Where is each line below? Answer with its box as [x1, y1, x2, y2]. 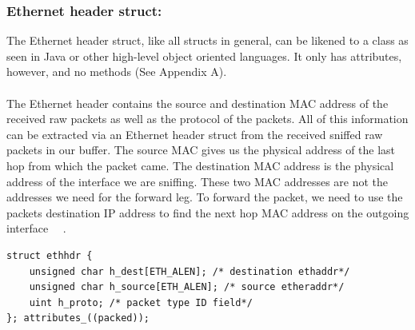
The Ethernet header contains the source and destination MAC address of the [6, 94, 389, 111]
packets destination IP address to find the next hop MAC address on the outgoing [6, 204, 409, 221]
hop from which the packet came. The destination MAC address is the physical [6, 157, 394, 173]
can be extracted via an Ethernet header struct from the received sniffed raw [6, 125, 383, 142]
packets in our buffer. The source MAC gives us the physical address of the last [6, 141, 396, 158]
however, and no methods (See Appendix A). [6, 63, 227, 80]
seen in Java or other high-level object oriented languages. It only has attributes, [6, 47, 402, 64]
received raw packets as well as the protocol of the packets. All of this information [6, 110, 409, 127]
